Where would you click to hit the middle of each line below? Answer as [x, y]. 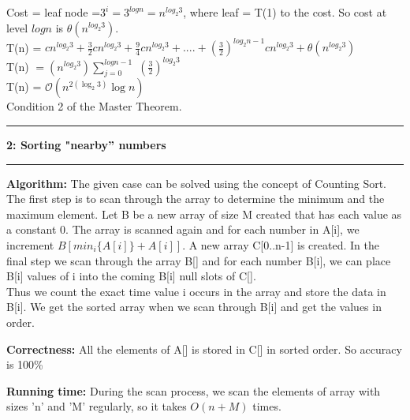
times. [267, 406]
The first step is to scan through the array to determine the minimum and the [196, 199]
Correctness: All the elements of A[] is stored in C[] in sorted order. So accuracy [204, 349]
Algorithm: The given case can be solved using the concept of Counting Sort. [196, 183]
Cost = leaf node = [54, 12]
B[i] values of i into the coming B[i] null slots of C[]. [131, 276]
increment [30, 244]
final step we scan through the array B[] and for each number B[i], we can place [199, 260]
